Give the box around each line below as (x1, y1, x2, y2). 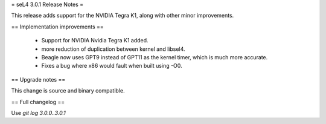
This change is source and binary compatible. (11, 87, 125, 94)
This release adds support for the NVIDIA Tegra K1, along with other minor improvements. (11, 12, 234, 19)
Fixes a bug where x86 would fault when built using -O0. (41, 62, 182, 70)
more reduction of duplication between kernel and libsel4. (41, 45, 185, 53)
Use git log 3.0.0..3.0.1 (11, 109, 66, 116)
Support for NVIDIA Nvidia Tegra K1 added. (41, 37, 149, 44)
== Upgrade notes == (11, 76, 66, 83)
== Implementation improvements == (11, 23, 104, 30)
